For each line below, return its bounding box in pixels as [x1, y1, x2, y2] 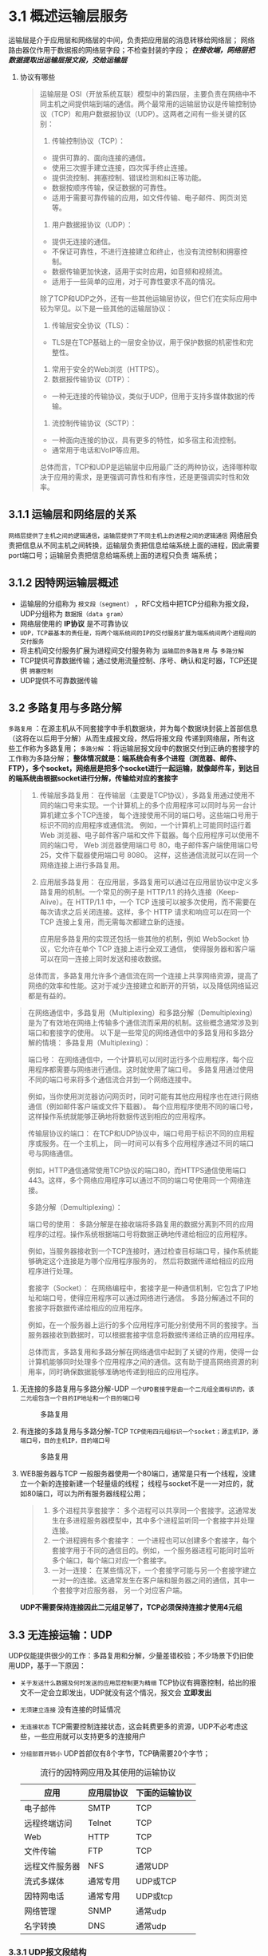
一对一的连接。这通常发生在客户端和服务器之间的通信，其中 [51, 1575, 248, 1585]
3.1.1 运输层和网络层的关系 [8, 508, 137, 521]
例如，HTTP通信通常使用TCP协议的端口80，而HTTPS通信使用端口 [27, 1166, 246, 1176]
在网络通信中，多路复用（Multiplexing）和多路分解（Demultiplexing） [27, 1008, 258, 1018]
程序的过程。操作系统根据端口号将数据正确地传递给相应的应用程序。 [27, 1230, 252, 1239]
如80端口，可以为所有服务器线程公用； [19, 1489, 148, 1499]
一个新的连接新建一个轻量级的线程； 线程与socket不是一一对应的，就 [26, 1479, 254, 1488]
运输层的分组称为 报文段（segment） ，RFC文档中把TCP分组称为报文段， [19, 599, 254, 608]
